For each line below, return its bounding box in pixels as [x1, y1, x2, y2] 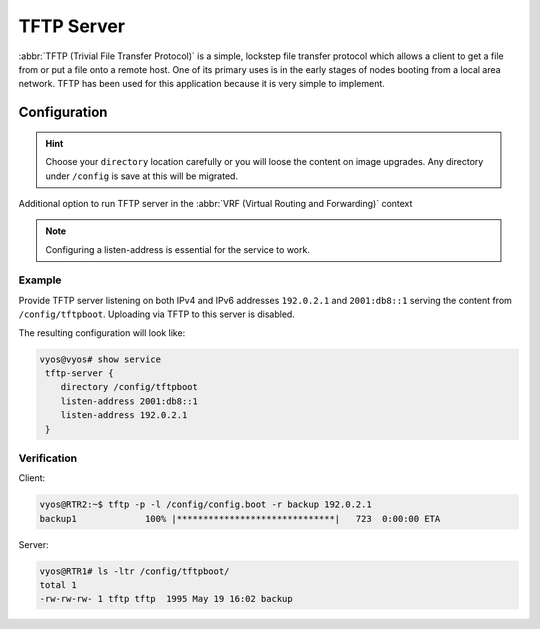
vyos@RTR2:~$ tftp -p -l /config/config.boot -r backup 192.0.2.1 [39, 499, 372, 510]
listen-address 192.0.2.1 [60, 410, 188, 421]
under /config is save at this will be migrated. [45, 170, 239, 182]
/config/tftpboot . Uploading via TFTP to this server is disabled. [18, 308, 295, 320]
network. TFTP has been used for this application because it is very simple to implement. [18, 78, 385, 90]
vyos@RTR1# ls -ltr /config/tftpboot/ [39, 565, 230, 577]
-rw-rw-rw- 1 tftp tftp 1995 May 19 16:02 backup [39, 593, 294, 605]
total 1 [39, 580, 77, 591]
